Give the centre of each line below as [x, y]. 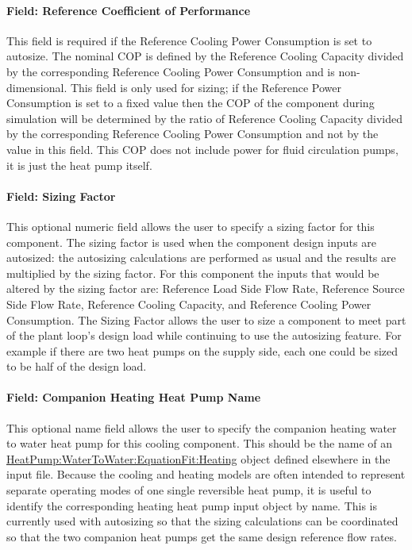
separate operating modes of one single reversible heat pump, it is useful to [189, 490]
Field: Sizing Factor [61, 196]
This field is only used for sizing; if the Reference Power [206, 87]
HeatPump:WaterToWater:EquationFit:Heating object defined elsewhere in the [198, 458]
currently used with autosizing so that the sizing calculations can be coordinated [202, 521]
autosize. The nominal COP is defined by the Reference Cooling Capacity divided [205, 56]
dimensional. [37, 87]
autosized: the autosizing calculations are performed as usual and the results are [201, 258]
